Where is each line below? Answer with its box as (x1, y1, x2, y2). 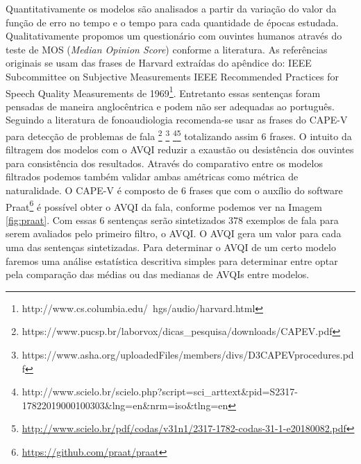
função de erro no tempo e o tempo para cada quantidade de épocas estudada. (6, 15, 339, 29)
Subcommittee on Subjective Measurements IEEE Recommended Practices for (6, 69, 339, 83)
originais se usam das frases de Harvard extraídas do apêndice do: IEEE (6, 55, 312, 70)
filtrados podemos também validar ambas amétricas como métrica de (6, 169, 299, 184)
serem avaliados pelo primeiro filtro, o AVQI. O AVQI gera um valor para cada (6, 226, 342, 241)
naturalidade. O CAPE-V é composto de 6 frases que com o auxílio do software (6, 183, 343, 198)
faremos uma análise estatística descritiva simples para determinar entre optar (6, 253, 338, 268)
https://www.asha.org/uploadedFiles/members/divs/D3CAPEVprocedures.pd (22, 347, 354, 362)
